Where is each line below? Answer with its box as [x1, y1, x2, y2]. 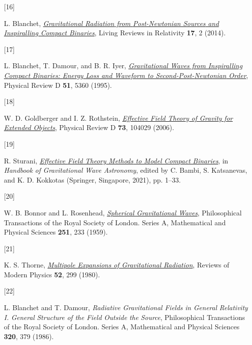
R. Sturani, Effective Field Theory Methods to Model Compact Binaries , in [4, 155, 228, 165]
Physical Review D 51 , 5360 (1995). [4, 80, 112, 90]
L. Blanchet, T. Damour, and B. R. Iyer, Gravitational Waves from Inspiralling [4, 60, 243, 71]
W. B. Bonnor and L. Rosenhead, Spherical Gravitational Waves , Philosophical [4, 207, 242, 217]
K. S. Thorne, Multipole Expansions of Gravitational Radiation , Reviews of [4, 260, 229, 270]
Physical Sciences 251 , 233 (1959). [4, 227, 108, 237]
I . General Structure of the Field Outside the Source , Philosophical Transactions [4, 312, 245, 322]
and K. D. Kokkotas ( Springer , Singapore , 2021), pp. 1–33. [4, 174, 181, 185]
